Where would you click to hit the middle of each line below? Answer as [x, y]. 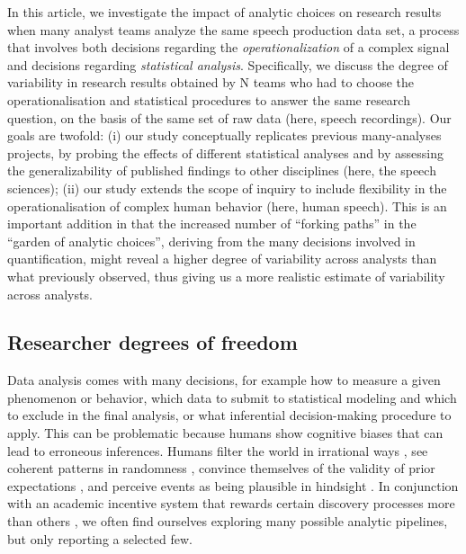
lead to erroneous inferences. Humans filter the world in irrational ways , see [218, 450]
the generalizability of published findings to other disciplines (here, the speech [222, 170]
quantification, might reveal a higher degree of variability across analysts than [222, 259]
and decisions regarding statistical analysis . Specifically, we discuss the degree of [228, 64]
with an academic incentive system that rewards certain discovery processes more [231, 503]
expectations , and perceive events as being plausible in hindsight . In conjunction [233, 485]
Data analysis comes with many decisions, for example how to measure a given [224, 380]
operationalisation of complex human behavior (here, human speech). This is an [227, 206]
